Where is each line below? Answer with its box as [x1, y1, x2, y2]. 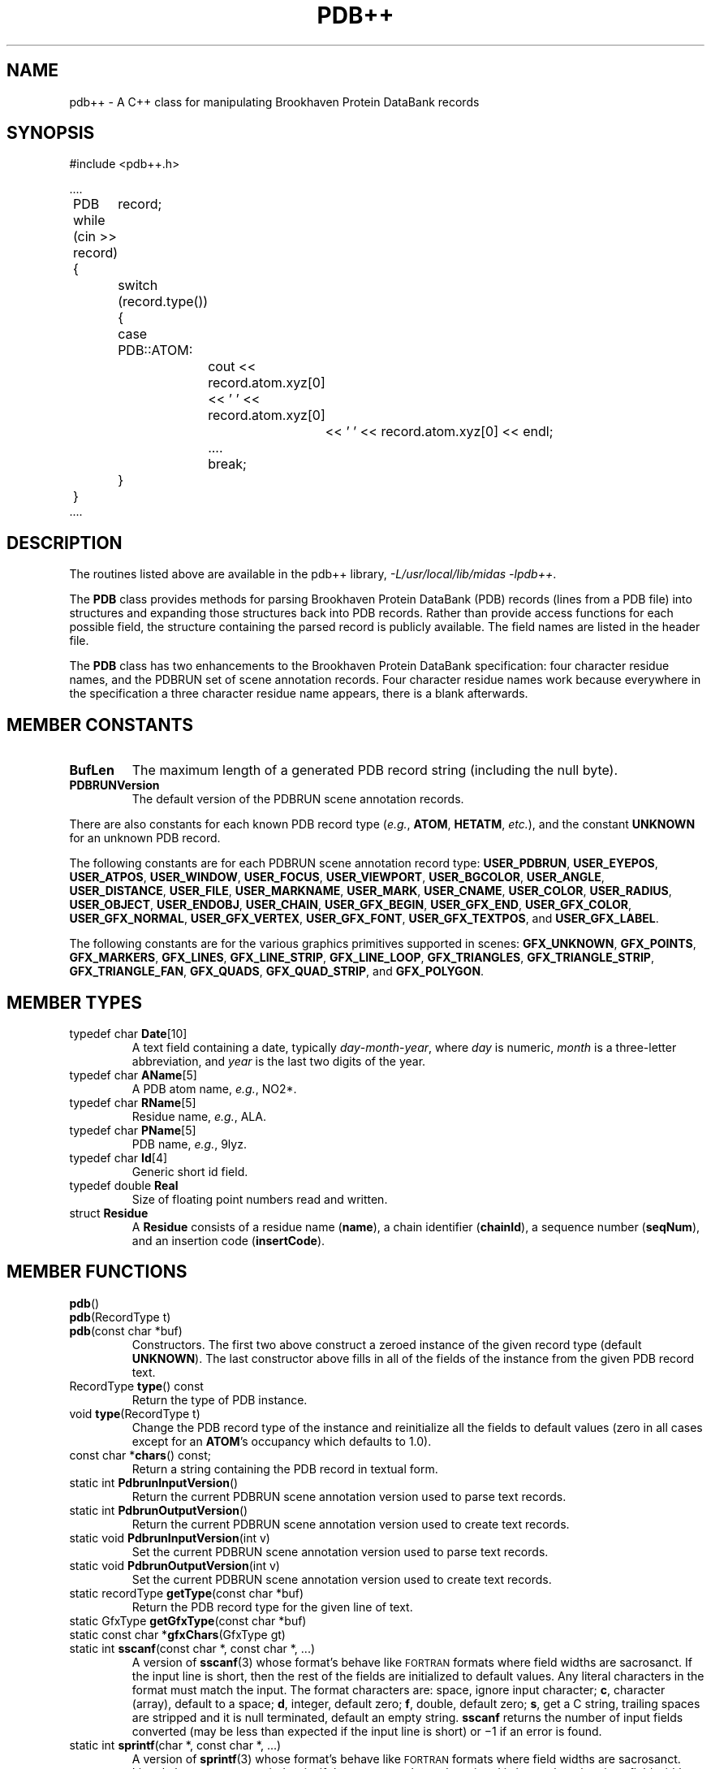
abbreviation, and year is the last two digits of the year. [131, 1053, 426, 1068]
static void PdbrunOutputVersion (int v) [69, 1558, 280, 1572]
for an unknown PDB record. [69, 831, 221, 846]
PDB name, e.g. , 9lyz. [131, 1136, 247, 1151]
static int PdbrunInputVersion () [69, 1475, 239, 1490]
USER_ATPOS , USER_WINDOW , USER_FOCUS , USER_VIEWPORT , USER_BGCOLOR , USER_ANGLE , [69, 870, 605, 884]
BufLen [69, 762, 114, 779]
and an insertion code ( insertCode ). [131, 1233, 325, 1248]
